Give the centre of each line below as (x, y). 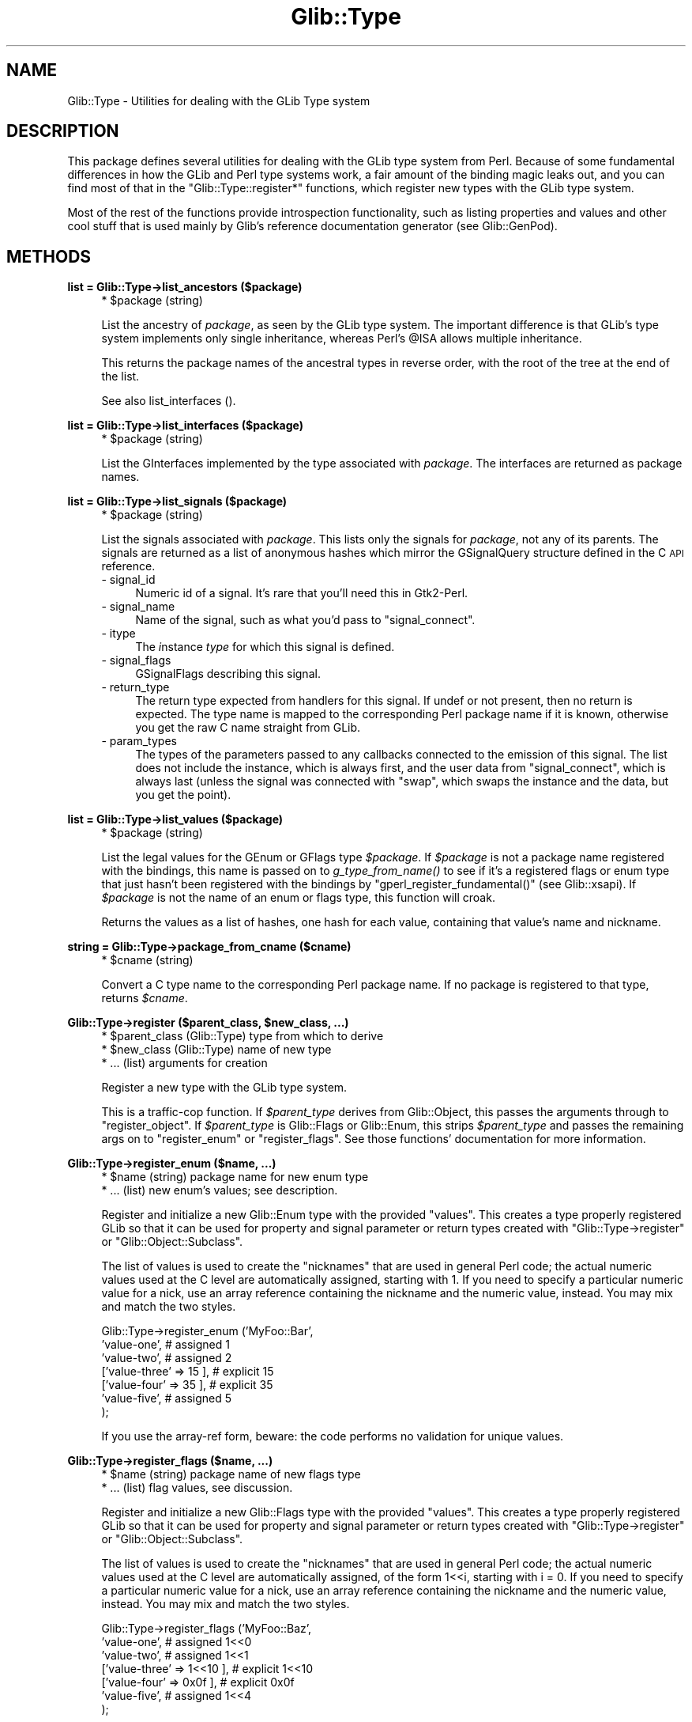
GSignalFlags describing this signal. (228, 674)
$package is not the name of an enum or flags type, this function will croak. (298, 898)
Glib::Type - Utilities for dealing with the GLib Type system (219, 100)
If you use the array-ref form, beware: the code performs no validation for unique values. (333, 1436)
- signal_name (138, 607)
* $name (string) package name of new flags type (231, 1474)
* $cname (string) (147, 960)
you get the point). (183, 795)
